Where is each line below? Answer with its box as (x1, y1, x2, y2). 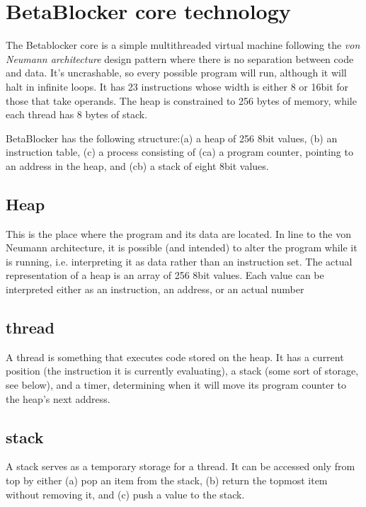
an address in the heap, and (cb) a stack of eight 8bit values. (6, 158, 269, 173)
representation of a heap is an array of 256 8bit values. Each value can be (6, 268, 324, 283)
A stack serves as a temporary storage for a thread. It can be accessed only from (6, 459, 355, 474)
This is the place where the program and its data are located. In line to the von (6, 226, 352, 241)
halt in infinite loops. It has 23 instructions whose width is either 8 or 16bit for (6, 79, 349, 93)
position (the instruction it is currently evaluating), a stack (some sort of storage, (6, 363, 359, 378)
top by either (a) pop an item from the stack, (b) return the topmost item (6, 473, 328, 488)
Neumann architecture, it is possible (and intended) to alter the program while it (6, 240, 358, 255)
